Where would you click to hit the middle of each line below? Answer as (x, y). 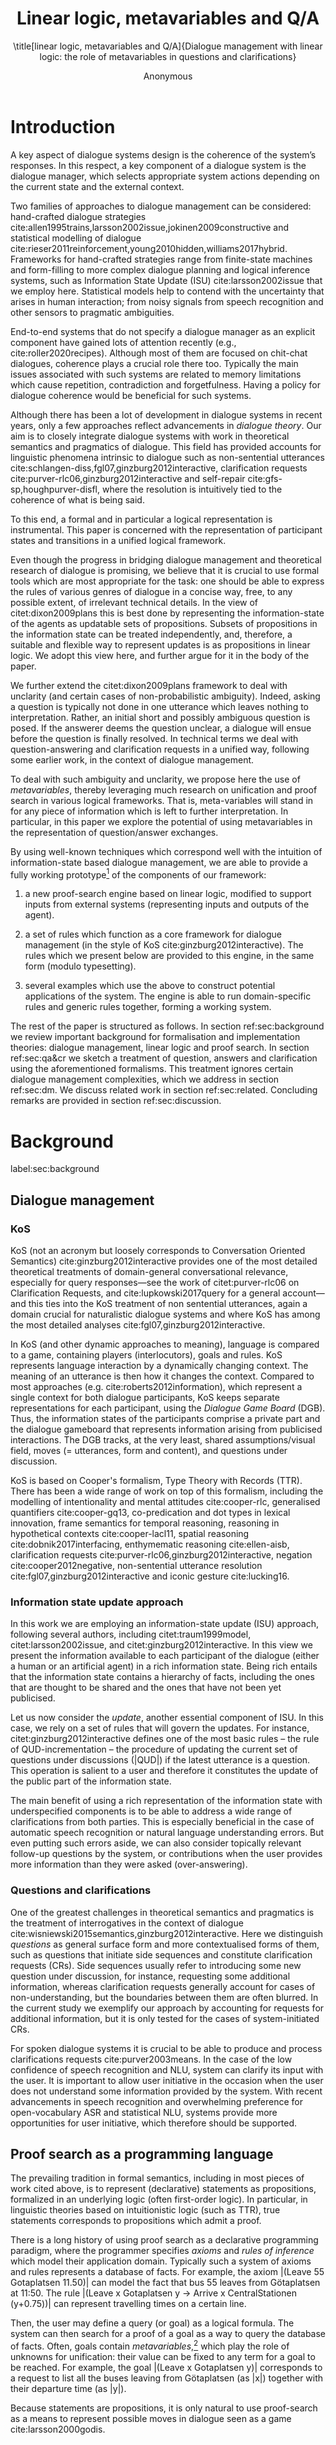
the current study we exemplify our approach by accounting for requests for (167, 2008)
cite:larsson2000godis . (58, 2429)
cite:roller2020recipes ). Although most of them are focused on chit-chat (159, 353)
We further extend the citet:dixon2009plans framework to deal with (149, 685)
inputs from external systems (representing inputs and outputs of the (167, 904)
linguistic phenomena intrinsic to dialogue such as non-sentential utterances (167, 457)
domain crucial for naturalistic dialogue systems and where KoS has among (165, 1314)
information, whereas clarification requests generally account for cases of (163, 1986)
